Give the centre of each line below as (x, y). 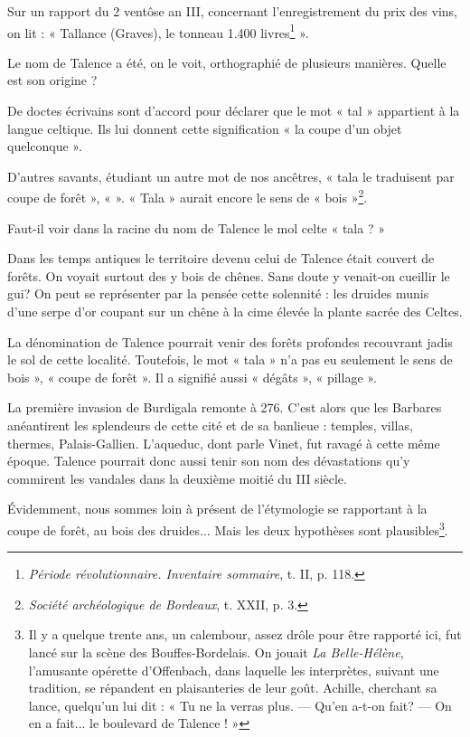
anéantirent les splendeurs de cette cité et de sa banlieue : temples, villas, (210, 425)
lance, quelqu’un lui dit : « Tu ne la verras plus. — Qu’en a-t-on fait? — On (240, 705)
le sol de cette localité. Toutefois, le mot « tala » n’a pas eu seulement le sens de (230, 359)
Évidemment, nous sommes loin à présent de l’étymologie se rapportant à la (217, 509)
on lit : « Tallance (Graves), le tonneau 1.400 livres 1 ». (158, 31)
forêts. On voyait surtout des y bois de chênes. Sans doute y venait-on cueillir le (229, 275)
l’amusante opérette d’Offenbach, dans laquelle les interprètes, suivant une (234, 670)
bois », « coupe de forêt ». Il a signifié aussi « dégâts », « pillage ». (192, 377)
